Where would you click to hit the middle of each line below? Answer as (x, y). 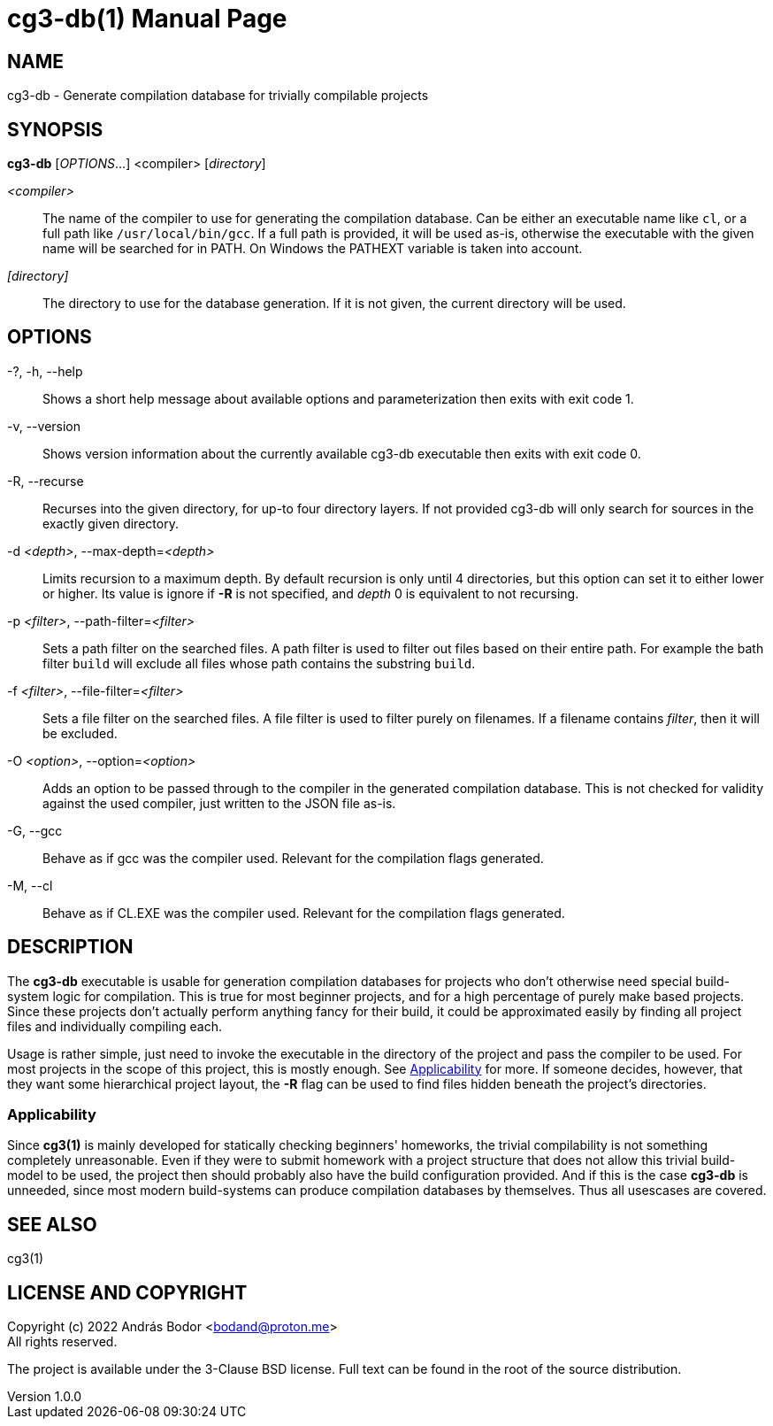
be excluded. (80, 733)
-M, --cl (30, 885)
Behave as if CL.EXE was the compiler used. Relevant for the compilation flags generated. (304, 913)
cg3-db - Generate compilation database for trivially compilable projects (218, 96)
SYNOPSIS (55, 129)
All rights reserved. (62, 1342)
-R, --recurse (46, 481)
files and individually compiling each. (115, 1026)
